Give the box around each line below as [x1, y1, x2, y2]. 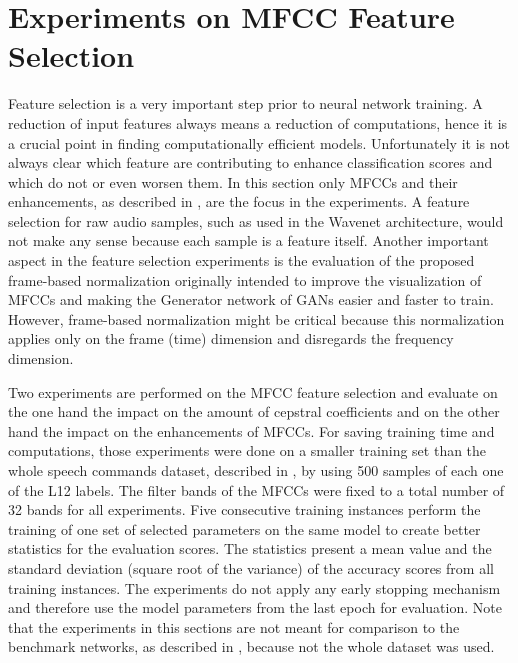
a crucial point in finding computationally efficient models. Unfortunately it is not [8, 132, 510, 153]
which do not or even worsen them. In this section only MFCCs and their [8, 171, 458, 192]
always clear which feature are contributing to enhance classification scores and [8, 152, 493, 173]
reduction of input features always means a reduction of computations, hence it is [8, 112, 508, 133]
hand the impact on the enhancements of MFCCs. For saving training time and [8, 420, 495, 441]
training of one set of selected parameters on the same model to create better [8, 518, 481, 539]
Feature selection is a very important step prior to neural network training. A [8, 93, 483, 114]
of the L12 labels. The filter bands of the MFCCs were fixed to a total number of [8, 479, 505, 500]
